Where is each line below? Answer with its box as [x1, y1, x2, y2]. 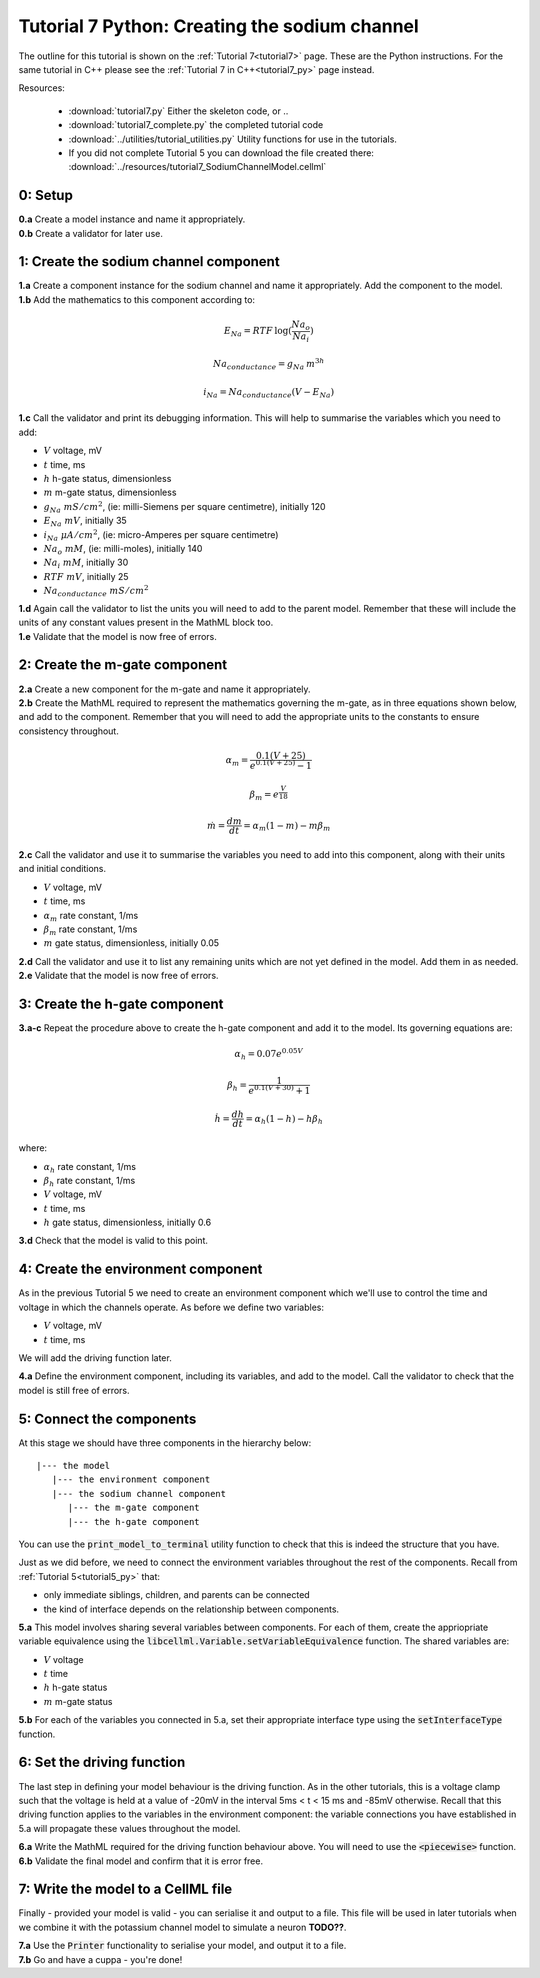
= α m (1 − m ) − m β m [243, 820, 331, 834]
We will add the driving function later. [18, 1351, 172, 1364]
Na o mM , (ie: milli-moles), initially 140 [43, 542, 203, 557]
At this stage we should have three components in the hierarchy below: [18, 1436, 312, 1449]
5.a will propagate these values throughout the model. [18, 1822, 241, 1834]
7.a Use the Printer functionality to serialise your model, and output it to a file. [18, 1940, 347, 1952]
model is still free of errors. [18, 1384, 130, 1396]
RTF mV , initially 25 [43, 570, 129, 582]
